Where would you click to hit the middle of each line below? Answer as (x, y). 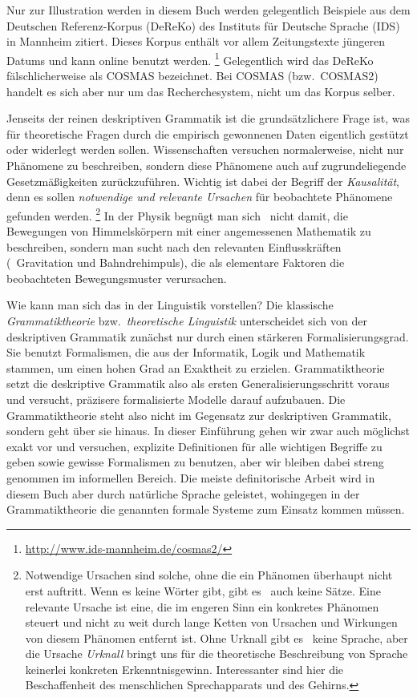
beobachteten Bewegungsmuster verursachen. (117, 278)
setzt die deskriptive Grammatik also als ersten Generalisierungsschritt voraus (198, 383)
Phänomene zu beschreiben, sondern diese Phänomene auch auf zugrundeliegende (206, 165)
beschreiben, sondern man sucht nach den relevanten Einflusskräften (174, 246)
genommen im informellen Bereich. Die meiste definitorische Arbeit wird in (191, 477)
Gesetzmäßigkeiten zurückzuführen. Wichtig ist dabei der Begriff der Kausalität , (203, 181)
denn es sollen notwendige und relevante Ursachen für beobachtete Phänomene (200, 197)
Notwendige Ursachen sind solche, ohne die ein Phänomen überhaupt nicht (209, 575)
